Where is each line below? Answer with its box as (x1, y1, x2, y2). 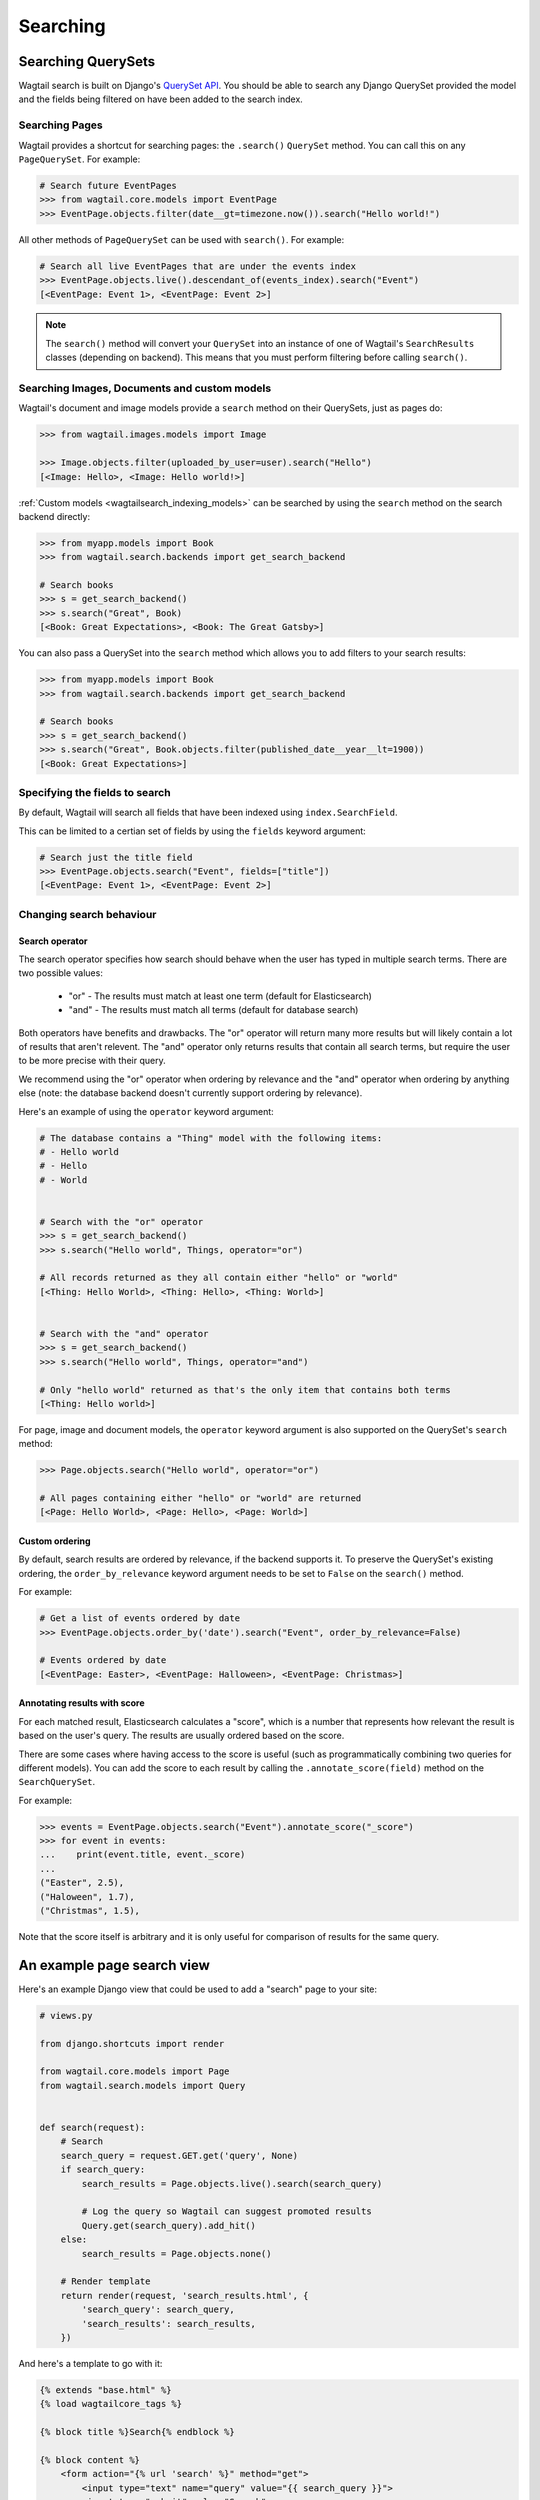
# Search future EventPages (39, 180, 177, 191)
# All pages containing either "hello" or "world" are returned (39, 1493, 362, 1504)
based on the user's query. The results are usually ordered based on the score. (18, 1730, 345, 1742)
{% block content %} (39, 2454, 140, 2465)
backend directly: (18, 510, 90, 522)
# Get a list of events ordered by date (39, 1613, 240, 1624)
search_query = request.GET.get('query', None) (60, 2150, 299, 2161)
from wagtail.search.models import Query (39, 2080, 246, 2091)
